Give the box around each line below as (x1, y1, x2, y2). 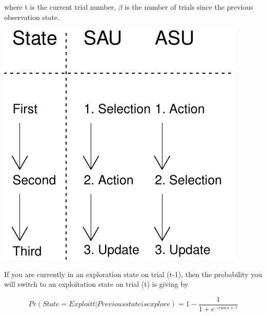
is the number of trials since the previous (125, 2, 253, 12)
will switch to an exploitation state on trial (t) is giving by (4, 279, 189, 289)
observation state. (4, 11, 59, 22)
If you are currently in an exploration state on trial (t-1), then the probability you (4, 268, 262, 279)
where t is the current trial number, (4, 2, 116, 12)
